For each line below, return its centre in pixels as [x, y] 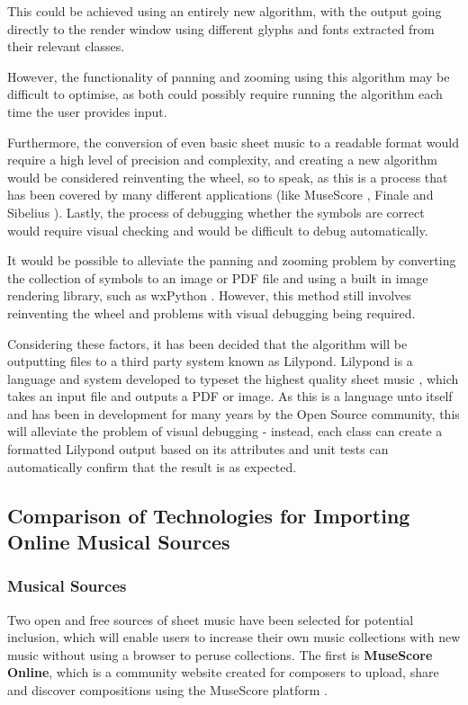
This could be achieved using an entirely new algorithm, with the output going [225, 11]
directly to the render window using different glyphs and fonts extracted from [221, 28]
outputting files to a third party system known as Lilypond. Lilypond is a [210, 361]
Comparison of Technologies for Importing [209, 515]
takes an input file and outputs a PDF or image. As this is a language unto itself [230, 396]
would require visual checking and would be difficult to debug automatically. [218, 230]
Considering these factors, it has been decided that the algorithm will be [207, 343]
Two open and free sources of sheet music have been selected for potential [211, 619]
